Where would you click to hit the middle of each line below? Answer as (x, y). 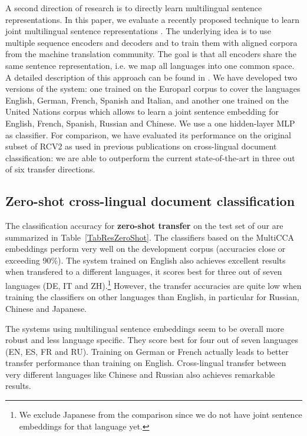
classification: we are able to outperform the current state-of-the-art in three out (150, 157)
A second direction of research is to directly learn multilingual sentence (134, 8)
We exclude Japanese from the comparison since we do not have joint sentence (161, 415)
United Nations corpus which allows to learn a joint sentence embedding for (142, 112)
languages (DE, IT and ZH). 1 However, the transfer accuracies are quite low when (153, 284)
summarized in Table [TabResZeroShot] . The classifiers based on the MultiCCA (150, 237)
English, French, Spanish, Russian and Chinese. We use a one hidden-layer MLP (150, 123)
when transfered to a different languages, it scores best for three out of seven (144, 272)
